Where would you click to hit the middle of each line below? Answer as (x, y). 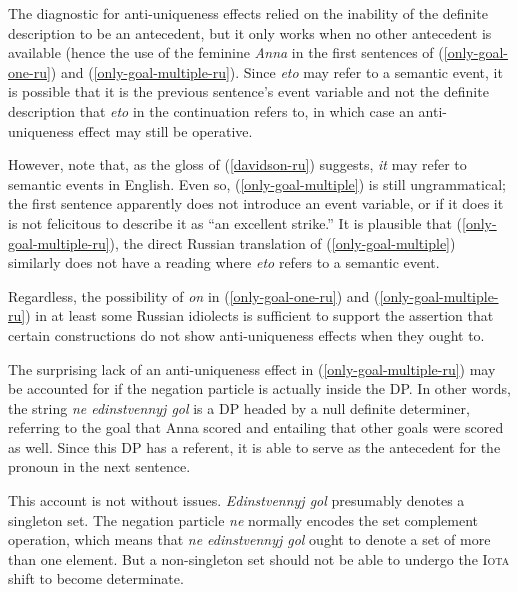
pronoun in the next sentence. (99, 466)
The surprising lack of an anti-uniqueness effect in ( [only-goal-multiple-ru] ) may (252, 368)
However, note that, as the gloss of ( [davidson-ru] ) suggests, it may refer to (237, 164)
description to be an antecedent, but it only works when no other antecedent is (250, 32)
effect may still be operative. (165, 130)
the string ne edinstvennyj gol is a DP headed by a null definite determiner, (239, 407)
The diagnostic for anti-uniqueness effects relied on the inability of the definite (248, 13)
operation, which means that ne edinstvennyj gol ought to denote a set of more (249, 539)
